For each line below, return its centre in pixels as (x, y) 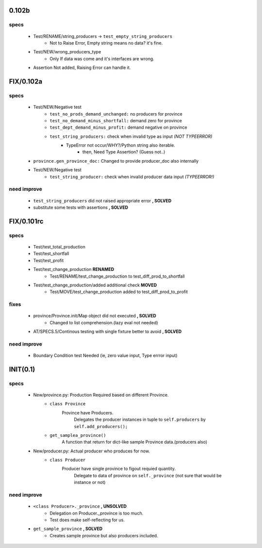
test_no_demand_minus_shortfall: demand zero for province (116, 120)
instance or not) (90, 482)
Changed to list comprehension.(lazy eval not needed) (104, 322)
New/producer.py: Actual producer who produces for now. (92, 451)
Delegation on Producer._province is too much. (97, 513)
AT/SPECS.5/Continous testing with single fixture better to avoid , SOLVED (107, 332)
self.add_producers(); (101, 426)
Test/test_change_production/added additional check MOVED (95, 285)
